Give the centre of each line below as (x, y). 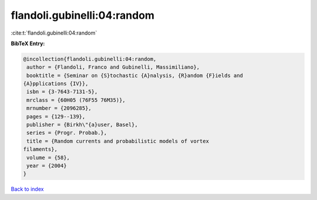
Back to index (27, 189)
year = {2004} (47, 166)
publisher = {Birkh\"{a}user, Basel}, (82, 125)
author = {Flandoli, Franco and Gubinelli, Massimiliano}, (113, 67)
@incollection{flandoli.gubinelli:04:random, (90, 59)
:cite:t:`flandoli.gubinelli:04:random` (54, 33)
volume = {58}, (48, 157)
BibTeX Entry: (28, 43)
